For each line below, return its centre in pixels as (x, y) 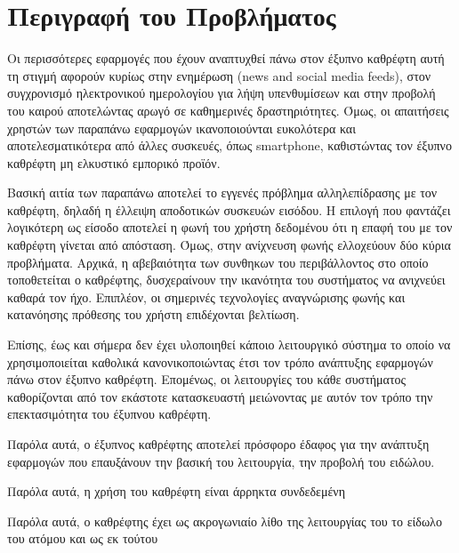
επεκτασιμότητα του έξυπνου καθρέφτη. (109, 414)
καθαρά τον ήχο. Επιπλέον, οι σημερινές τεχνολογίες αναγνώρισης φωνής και (206, 297)
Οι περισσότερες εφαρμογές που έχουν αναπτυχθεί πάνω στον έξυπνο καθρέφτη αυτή (226, 58)
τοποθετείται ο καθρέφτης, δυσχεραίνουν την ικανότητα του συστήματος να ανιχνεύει (226, 280)
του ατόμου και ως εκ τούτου (83, 538)
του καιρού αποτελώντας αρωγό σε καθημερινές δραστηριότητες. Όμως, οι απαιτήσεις (228, 110)
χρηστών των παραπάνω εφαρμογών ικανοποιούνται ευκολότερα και (181, 128)
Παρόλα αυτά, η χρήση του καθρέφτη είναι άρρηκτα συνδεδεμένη (177, 491)
